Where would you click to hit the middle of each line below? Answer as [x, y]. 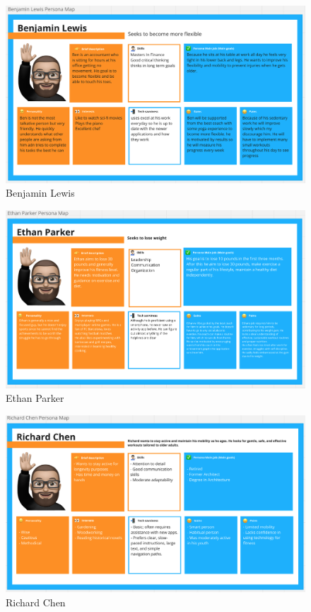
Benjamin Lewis [40, 193]
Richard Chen [36, 602]
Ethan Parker [35, 398]
